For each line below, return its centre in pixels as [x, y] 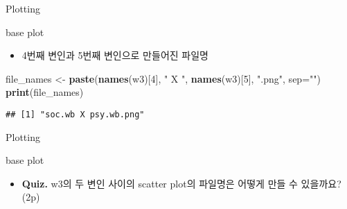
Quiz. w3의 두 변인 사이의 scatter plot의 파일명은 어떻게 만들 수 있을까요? [181, 183]
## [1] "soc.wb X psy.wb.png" [75, 114]
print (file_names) [45, 92]
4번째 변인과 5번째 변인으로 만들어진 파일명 [115, 55]
